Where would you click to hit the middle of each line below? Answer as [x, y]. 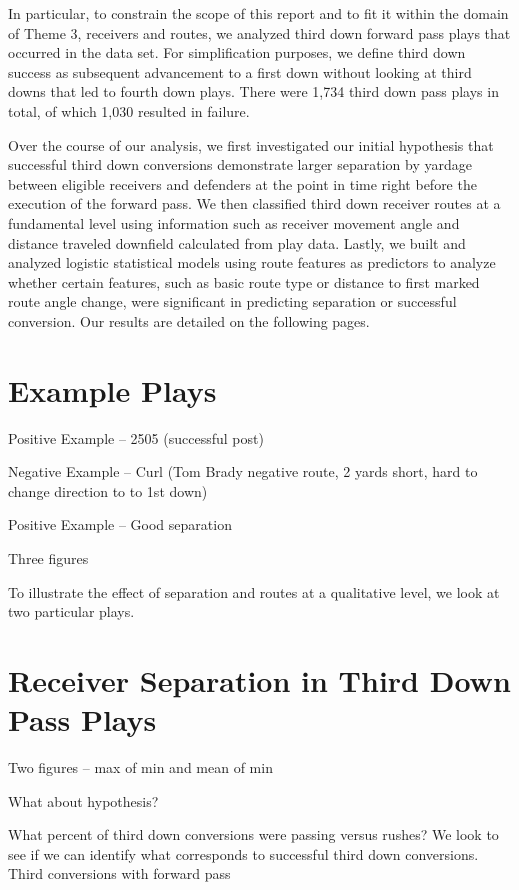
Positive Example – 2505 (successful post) [136, 437]
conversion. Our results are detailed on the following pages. [189, 320]
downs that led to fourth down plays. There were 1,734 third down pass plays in [253, 91]
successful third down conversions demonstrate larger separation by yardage [240, 164]
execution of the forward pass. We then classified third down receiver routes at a [254, 203]
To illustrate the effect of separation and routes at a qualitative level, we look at [254, 591]
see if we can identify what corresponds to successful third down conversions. [243, 853]
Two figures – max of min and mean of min [140, 767]
